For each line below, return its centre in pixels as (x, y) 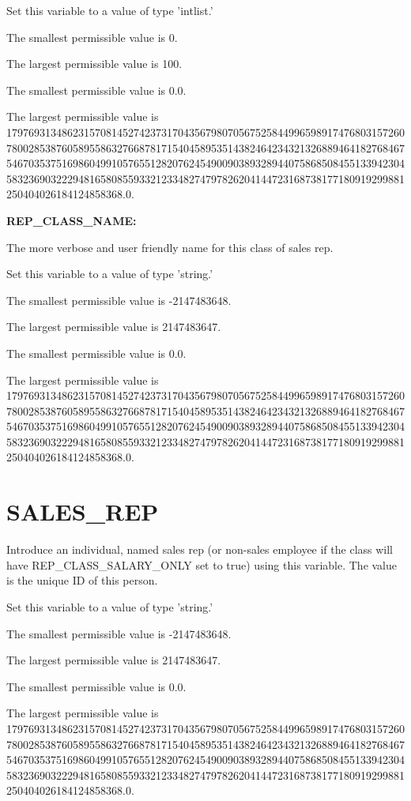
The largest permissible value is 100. (94, 64)
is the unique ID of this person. (82, 580)
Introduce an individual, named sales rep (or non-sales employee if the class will (200, 549)
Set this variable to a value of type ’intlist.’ (110, 10)
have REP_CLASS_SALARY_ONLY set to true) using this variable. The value (202, 564)
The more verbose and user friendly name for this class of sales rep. (170, 247)
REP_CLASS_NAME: (72, 220)
